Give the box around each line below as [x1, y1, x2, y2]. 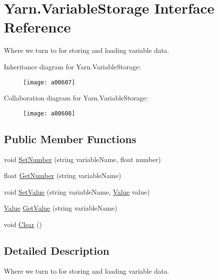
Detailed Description [4, 243, 110, 258]
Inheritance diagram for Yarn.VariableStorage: [4, 61, 141, 71]
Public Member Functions [4, 131, 136, 146]
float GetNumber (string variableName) [4, 170, 121, 181]
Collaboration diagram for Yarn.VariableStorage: [4, 93, 148, 103]
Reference [4, 17, 71, 37]
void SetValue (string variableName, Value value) [4, 186, 150, 197]
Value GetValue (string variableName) [4, 203, 117, 213]
